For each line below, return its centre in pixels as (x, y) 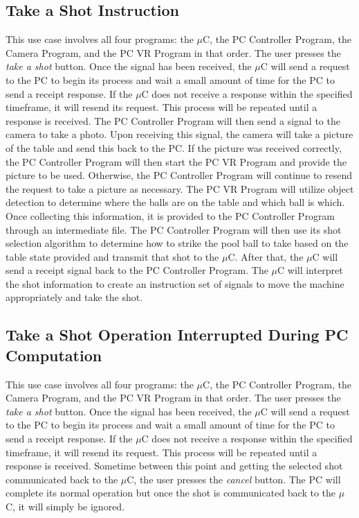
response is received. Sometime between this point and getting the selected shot (174, 466)
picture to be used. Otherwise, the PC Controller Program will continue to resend (179, 175)
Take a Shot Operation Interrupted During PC (177, 335)
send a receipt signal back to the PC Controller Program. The (137, 270)
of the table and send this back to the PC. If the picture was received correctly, (174, 147)
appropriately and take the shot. (74, 297)
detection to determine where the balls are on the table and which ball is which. (175, 202)
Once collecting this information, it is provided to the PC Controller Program (171, 215)
